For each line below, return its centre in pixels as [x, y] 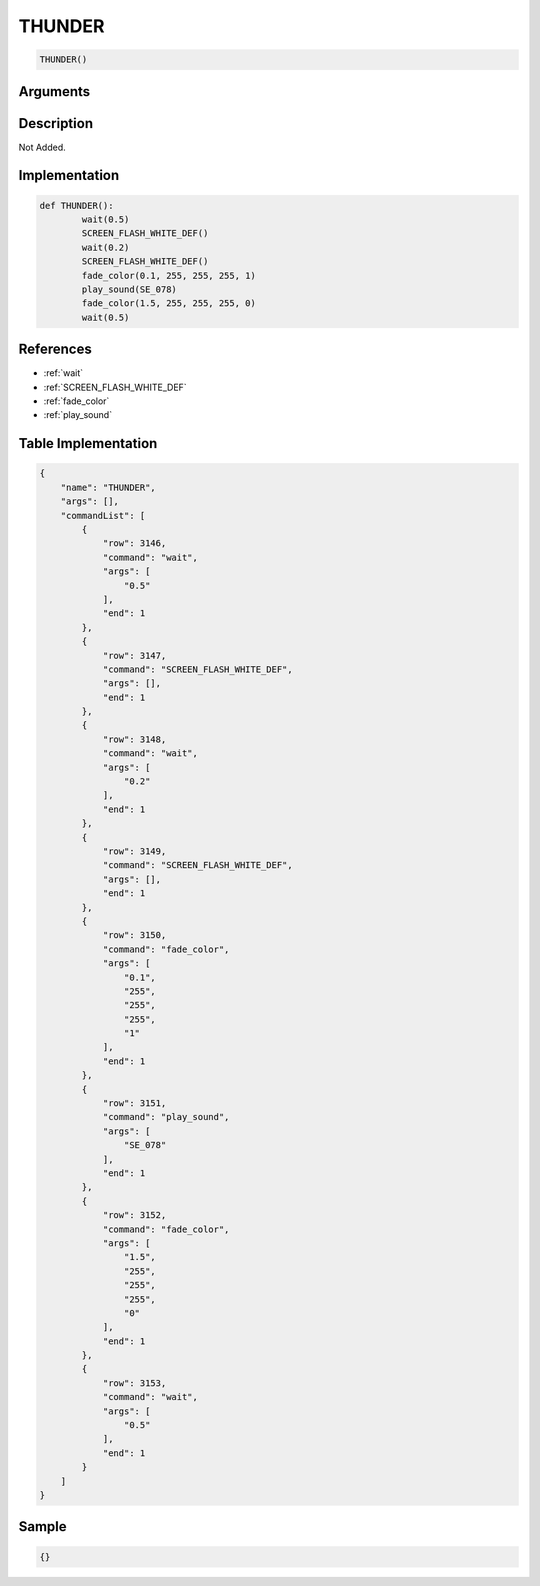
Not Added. [42, 147]
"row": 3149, [134, 851]
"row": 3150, [134, 935]
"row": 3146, [134, 543]
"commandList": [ [103, 515]
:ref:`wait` [63, 373]
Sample [42, 1526]
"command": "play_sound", [166, 1117]
